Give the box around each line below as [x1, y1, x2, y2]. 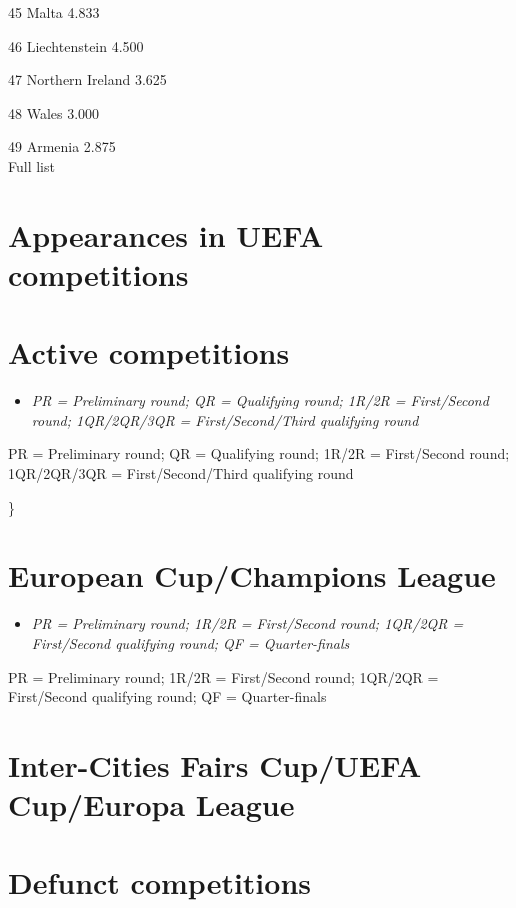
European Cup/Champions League [8, 555, 496, 596]
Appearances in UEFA [8, 214, 324, 255]
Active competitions [8, 332, 290, 373]
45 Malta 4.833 [8, 2, 100, 22]
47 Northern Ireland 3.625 [8, 69, 167, 90]
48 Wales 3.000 [8, 102, 100, 123]
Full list [8, 155, 55, 176]
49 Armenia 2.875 [8, 136, 116, 157]
